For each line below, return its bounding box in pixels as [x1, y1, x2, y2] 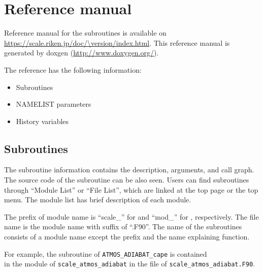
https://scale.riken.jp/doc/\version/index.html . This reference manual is [4, 37, 230, 48]
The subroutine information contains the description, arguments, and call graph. [4, 164, 254, 175]
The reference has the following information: [4, 64, 142, 75]
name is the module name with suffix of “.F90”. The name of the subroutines [4, 221, 242, 232]
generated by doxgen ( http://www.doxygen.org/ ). [4, 47, 159, 58]
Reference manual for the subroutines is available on [4, 27, 167, 38]
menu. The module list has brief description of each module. [4, 194, 191, 205]
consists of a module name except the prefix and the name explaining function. [4, 231, 250, 242]
